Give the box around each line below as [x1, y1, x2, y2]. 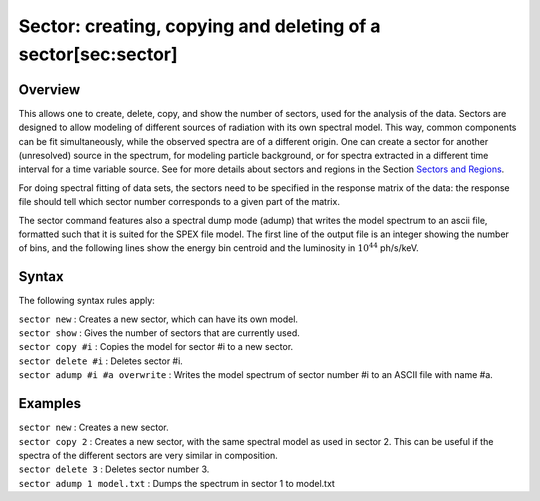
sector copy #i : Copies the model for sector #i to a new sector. [18, 341, 294, 353]
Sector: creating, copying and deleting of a [18, 15, 381, 37]
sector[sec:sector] [18, 43, 179, 65]
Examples [18, 395, 82, 412]
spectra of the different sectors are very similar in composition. [18, 449, 279, 461]
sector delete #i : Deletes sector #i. [18, 355, 184, 367]
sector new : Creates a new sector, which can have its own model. [18, 313, 299, 325]
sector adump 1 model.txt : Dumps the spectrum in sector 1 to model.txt [18, 477, 335, 489]
